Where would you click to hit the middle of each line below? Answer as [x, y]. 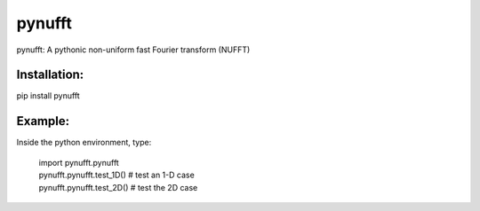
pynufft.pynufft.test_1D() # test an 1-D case [116, 175]
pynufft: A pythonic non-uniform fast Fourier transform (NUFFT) [133, 50]
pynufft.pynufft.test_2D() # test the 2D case [118, 187]
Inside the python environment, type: [84, 143]
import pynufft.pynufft [79, 162]
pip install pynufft [48, 96]
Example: [43, 121]
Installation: [50, 75]
